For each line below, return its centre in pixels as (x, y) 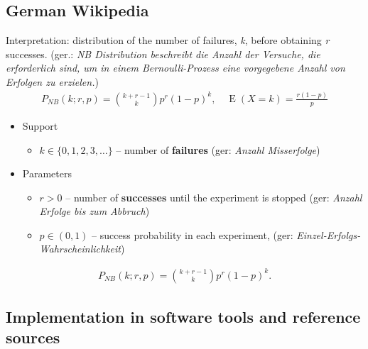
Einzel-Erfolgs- (329, 234)
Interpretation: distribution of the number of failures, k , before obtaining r (168, 40)
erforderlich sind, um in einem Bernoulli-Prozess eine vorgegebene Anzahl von (175, 68)
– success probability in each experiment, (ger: (193, 234)
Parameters (47, 173)
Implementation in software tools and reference (183, 316)
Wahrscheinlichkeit (80, 249)
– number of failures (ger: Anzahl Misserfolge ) (218, 149)
